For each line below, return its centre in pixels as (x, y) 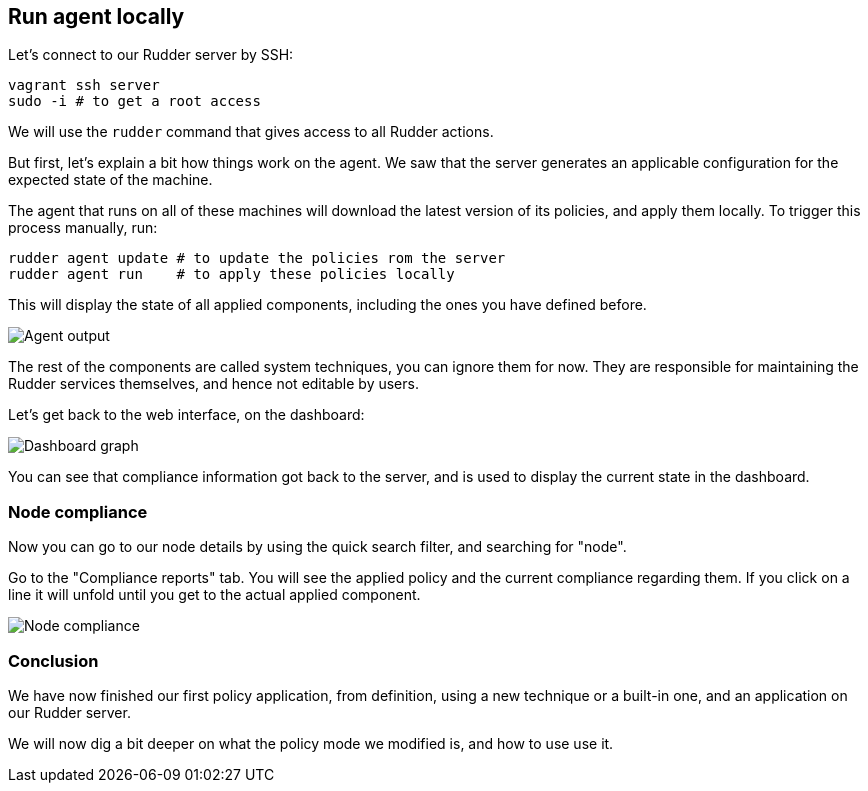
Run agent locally (96, 16)
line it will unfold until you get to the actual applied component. (214, 595)
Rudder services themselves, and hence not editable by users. (213, 384)
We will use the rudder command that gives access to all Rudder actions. (251, 132)
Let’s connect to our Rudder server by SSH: (151, 55)
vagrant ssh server (84, 85)
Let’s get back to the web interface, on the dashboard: (186, 415)
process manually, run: (83, 228)
